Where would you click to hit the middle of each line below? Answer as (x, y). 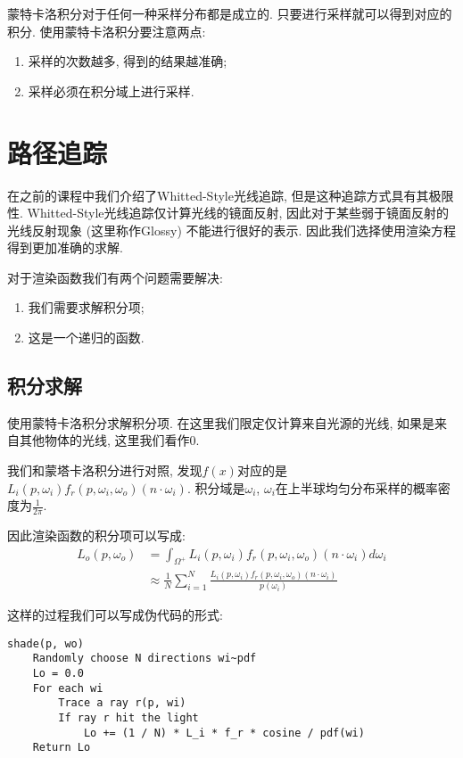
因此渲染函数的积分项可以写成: (96, 536)
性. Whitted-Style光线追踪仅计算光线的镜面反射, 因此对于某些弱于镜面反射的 (228, 213)
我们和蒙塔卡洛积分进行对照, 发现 (105, 470)
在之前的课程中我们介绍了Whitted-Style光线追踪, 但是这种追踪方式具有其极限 (231, 195)
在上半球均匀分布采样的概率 (356, 487)
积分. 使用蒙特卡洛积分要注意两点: (107, 31)
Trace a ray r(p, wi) (122, 703)
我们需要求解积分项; (86, 307)
